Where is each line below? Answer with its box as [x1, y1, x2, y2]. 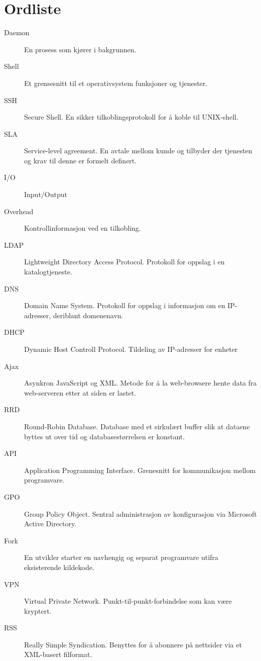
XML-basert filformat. [24, 649, 92, 659]
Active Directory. [24, 518, 77, 529]
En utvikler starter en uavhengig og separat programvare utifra [24, 552, 218, 562]
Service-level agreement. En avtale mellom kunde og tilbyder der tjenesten [24, 145, 252, 156]
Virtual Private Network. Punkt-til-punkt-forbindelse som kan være [24, 596, 232, 606]
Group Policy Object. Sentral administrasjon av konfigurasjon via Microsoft [24, 508, 257, 519]
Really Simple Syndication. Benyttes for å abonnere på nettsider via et [24, 639, 242, 649]
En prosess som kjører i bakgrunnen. [24, 44, 137, 54]
